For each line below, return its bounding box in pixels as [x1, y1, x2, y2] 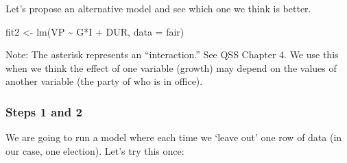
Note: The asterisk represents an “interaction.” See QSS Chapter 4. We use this [5, 47, 339, 62]
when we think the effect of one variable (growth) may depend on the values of [5, 60, 337, 75]
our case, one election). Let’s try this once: [5, 143, 184, 158]
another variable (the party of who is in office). [5, 74, 203, 88]
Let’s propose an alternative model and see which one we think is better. [5, 1, 311, 15]
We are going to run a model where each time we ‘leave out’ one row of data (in [5, 130, 342, 145]
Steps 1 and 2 [5, 103, 82, 120]
